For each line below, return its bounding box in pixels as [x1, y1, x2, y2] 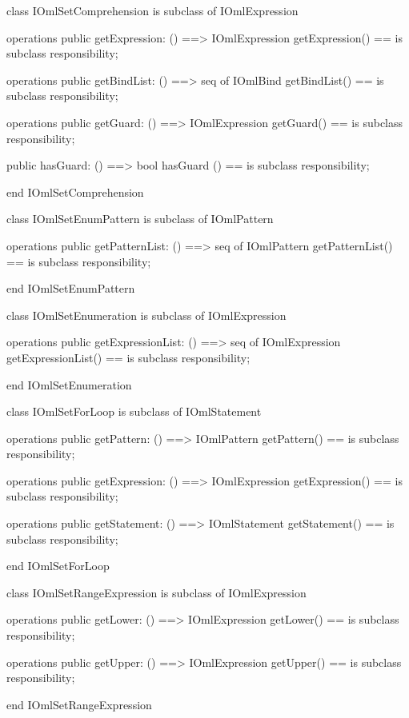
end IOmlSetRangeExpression [6, 696, 152, 712]
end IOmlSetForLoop [6, 557, 110, 574]
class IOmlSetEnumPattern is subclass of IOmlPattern [6, 210, 274, 227]
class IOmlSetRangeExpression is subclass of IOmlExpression [6, 584, 307, 600]
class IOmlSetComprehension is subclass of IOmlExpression [6, 2, 299, 18]
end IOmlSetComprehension [6, 183, 144, 200]
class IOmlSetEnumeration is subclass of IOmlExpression [6, 306, 287, 323]
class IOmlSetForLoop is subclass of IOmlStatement [6, 403, 262, 420]
